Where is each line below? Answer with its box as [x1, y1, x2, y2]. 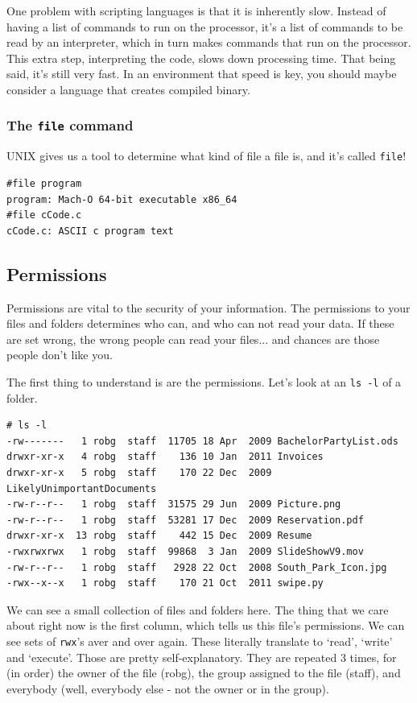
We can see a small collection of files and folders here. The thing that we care [6, 601, 389, 618]
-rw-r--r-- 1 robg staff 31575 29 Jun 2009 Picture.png [6, 498, 341, 511]
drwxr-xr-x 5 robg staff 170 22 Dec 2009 [6, 466, 272, 478]
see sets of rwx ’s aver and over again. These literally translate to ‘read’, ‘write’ [6, 632, 393, 649]
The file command [6, 115, 134, 135]
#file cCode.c [6, 209, 82, 221]
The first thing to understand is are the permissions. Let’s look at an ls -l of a [6, 373, 402, 390]
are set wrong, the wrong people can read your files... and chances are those [6, 330, 380, 347]
